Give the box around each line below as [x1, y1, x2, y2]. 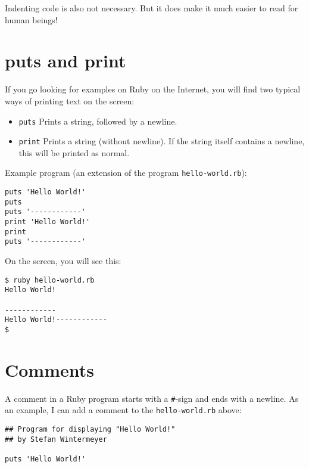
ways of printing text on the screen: [5, 94, 135, 107]
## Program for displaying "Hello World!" [5, 424, 176, 433]
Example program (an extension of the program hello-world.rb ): [5, 166, 247, 179]
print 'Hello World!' [5, 218, 90, 227]
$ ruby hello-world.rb [5, 275, 95, 284]
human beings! [5, 13, 58, 26]
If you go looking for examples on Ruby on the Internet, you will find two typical [5, 83, 301, 95]
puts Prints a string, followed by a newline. [18, 114, 177, 127]
